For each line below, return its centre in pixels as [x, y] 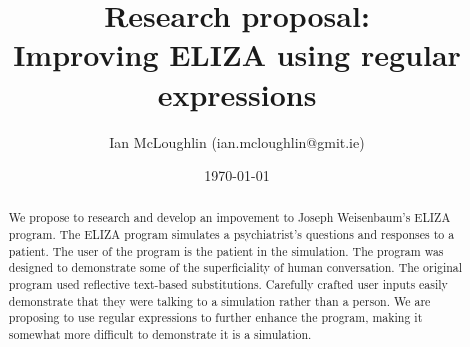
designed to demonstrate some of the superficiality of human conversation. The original [235, 267]
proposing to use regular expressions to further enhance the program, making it [215, 317]
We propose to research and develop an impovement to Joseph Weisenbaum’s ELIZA [229, 217]
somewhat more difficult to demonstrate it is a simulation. [160, 334]
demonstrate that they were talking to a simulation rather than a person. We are [219, 300]
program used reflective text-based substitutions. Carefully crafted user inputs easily [228, 284]
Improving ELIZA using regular [237, 54]
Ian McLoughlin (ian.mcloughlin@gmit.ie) [237, 141]
